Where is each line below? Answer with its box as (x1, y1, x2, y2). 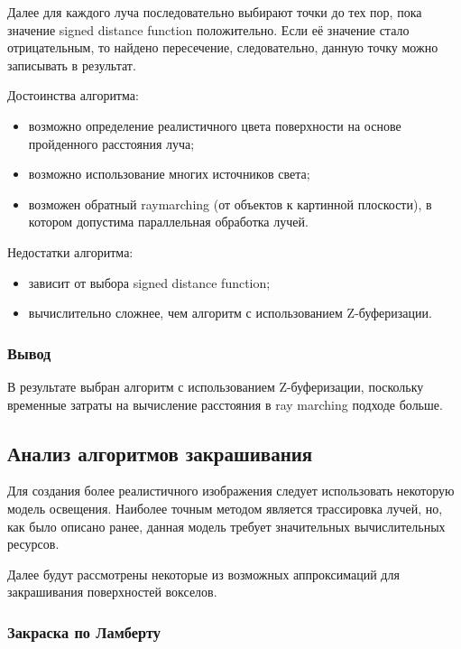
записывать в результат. (7, 55, 136, 74)
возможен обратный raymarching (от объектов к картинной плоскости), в (28, 194, 432, 213)
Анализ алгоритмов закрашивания (7, 439, 313, 467)
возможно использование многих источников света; (28, 164, 310, 183)
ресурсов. (7, 534, 60, 553)
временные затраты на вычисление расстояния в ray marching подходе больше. (7, 394, 443, 413)
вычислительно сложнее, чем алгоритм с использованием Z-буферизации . (28, 303, 432, 322)
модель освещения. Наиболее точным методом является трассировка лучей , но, (7, 498, 443, 517)
